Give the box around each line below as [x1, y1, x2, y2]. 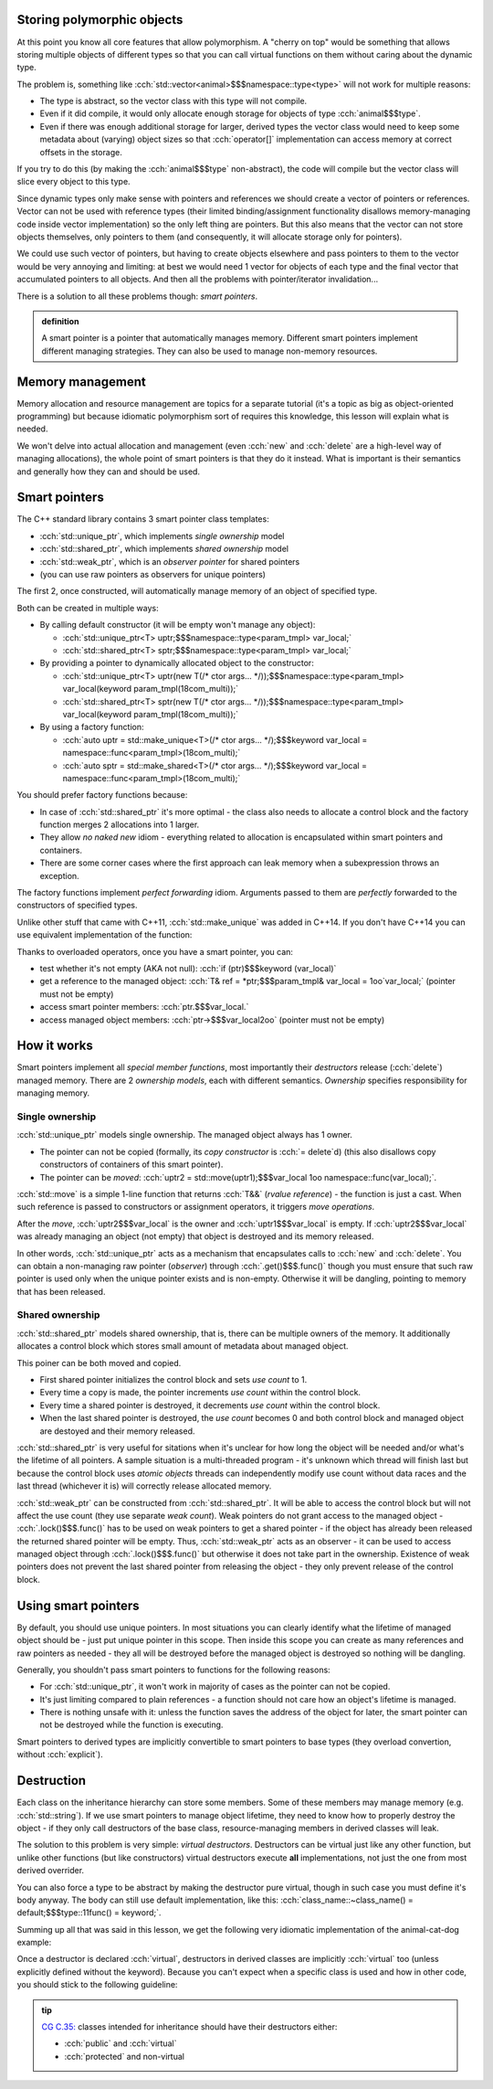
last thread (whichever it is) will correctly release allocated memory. [16, 1480, 272, 1491]
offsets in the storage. [39, 146, 122, 157]
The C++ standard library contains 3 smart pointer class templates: [16, 514, 269, 525]
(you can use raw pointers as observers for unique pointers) [39, 569, 267, 580]
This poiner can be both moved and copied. [16, 1357, 182, 1368]
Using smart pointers [16, 1597, 141, 1613]
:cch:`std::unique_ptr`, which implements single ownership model [39, 530, 285, 541]
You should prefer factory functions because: [16, 790, 188, 801]
